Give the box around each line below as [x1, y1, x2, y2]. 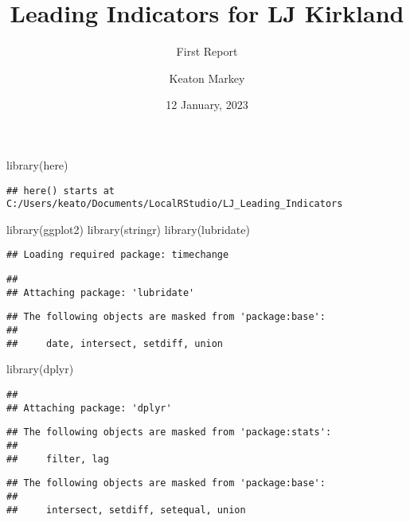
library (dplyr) [6, 360, 74, 377]
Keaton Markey [169, 69, 245, 86]
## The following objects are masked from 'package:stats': [6, 427, 332, 438]
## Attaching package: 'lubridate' [6, 286, 195, 298]
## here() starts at [6, 185, 115, 197]
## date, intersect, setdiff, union [6, 337, 224, 349]
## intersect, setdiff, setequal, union [6, 504, 246, 516]
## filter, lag [6, 453, 109, 465]
